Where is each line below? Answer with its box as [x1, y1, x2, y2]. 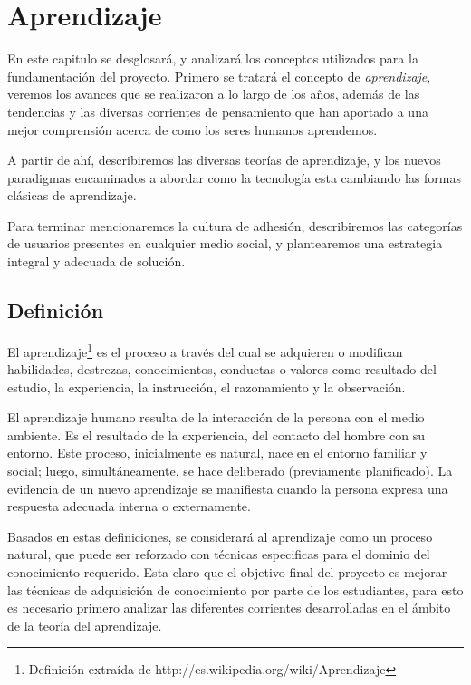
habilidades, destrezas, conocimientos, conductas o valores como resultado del [7, 360, 437, 379]
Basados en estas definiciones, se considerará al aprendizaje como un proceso [7, 526, 433, 545]
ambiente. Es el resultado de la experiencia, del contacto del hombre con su [7, 425, 425, 444]
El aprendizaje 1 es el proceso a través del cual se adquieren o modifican [7, 339, 403, 361]
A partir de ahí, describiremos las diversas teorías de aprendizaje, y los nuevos [7, 150, 441, 169]
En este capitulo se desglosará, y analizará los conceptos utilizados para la [7, 49, 418, 68]
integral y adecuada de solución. [7, 252, 186, 271]
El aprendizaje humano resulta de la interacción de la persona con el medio [7, 408, 425, 427]
